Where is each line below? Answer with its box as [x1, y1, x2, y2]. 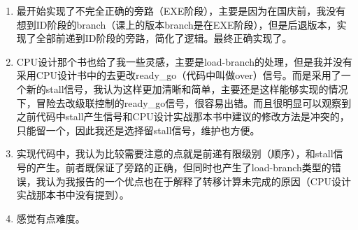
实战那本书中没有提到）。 [16, 187, 129, 202]
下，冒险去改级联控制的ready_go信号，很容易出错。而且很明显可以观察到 [16, 95, 352, 110]
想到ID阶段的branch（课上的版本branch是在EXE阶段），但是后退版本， [16, 17, 337, 31]
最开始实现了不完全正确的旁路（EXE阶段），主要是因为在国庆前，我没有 [16, 3, 346, 17]
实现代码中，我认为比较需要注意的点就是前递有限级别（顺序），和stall [16, 146, 334, 161]
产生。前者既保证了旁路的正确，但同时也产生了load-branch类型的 [36, 159, 331, 174]
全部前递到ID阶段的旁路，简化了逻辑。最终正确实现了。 [36, 31, 292, 45]
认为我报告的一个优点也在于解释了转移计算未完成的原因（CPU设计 [45, 173, 351, 188]
